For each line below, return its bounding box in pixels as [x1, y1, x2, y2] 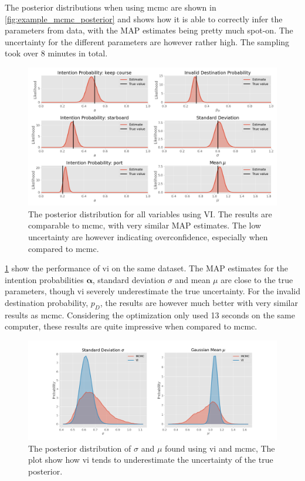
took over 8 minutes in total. [5, 47, 108, 59]
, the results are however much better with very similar [100, 296, 298, 308]
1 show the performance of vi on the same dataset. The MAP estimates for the [5, 262, 288, 274]
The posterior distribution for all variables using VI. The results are [28, 207, 272, 220]
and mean [175, 273, 211, 285]
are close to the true [221, 273, 293, 285]
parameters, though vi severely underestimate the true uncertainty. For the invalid [5, 285, 300, 297]
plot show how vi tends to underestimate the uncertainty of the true [28, 453, 273, 466]
